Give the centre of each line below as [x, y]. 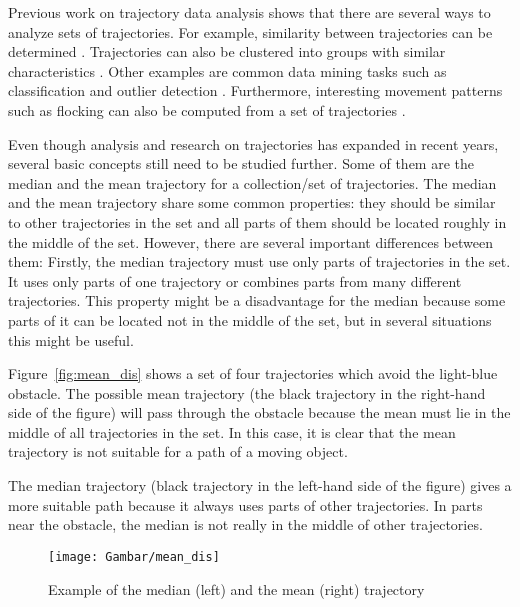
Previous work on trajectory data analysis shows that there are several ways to [249, 12]
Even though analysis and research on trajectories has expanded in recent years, [253, 143]
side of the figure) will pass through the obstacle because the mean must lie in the [259, 412]
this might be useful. [71, 339]
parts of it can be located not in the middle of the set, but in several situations [250, 319]
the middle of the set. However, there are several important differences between [250, 241]
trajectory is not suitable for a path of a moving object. [178, 451]
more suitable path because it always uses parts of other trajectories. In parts [245, 504]
